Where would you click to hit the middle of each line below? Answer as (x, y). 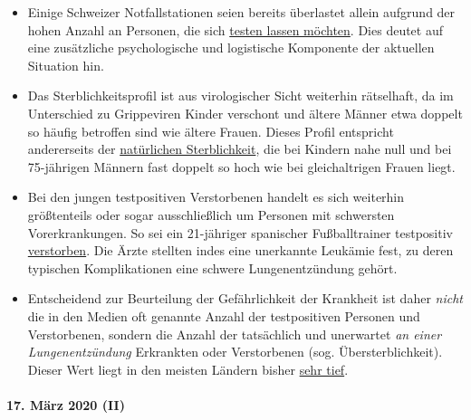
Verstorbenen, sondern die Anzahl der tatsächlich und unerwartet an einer (235, 334)
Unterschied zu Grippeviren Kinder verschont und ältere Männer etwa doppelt (245, 113)
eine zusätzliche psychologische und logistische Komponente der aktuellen (231, 48)
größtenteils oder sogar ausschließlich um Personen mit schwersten (211, 214)
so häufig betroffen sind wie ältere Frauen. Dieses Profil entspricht (211, 131)
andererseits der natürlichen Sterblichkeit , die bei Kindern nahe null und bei (240, 149)
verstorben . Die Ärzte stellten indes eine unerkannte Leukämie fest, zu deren (240, 250)
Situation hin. (66, 65)
